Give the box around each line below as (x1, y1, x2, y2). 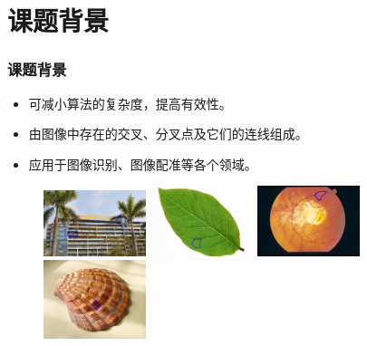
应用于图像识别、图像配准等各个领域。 (28, 154, 257, 173)
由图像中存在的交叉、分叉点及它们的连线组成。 (28, 124, 308, 143)
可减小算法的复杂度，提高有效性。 (28, 93, 232, 112)
